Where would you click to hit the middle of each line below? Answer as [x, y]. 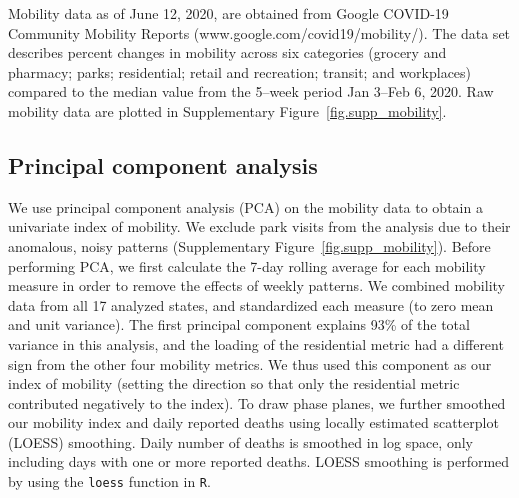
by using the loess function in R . [109, 481]
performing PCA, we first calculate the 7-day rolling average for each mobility [247, 265]
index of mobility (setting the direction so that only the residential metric [234, 383]
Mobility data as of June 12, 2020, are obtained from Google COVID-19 [228, 13]
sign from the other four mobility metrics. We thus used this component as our [250, 363]
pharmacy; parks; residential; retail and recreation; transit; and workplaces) [240, 71]
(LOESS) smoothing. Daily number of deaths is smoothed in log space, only [240, 441]
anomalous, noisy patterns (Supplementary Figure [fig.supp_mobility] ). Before [249, 245]
